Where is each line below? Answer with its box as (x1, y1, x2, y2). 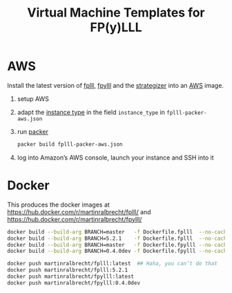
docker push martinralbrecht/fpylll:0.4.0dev (7, 279, 140, 286)
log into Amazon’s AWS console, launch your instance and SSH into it (17, 153, 214, 162)
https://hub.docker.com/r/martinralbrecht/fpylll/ (7, 215, 142, 223)
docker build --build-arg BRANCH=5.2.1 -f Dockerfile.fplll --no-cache (7, 235, 230, 242)
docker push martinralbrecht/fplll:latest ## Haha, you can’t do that (7, 261, 217, 267)
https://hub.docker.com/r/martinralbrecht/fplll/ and (7, 207, 151, 216)
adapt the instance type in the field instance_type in (17, 108, 166, 116)
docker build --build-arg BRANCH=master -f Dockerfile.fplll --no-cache (7, 228, 230, 236)
